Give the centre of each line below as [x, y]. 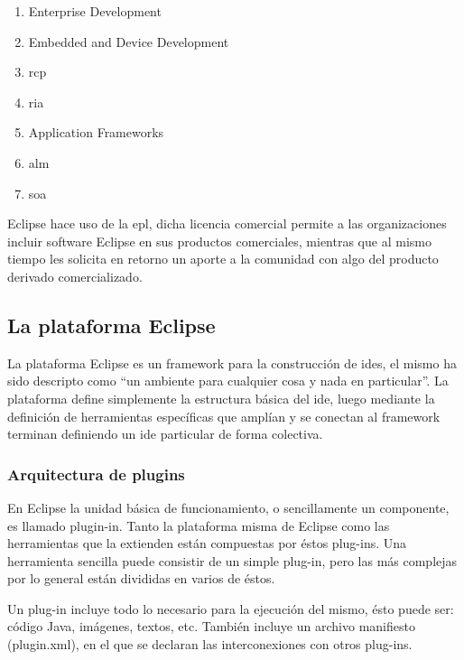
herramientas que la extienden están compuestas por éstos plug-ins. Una [207, 543]
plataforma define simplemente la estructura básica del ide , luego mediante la [221, 398]
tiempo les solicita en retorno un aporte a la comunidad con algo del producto [223, 259]
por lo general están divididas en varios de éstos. [141, 578]
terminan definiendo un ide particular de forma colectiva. [165, 434]
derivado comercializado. [75, 276]
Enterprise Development [95, 11]
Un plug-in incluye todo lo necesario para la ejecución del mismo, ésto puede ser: [231, 608]
